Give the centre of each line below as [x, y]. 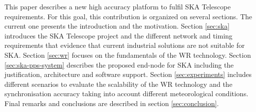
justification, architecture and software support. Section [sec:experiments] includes [128, 74]
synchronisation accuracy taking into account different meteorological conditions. [127, 93]
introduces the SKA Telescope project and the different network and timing [119, 35]
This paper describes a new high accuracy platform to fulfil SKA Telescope [118, 6]
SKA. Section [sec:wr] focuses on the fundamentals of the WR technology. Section [128, 55]
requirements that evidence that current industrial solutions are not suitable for [125, 45]
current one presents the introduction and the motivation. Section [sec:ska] [117, 26]
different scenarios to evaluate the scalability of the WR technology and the [118, 84]
